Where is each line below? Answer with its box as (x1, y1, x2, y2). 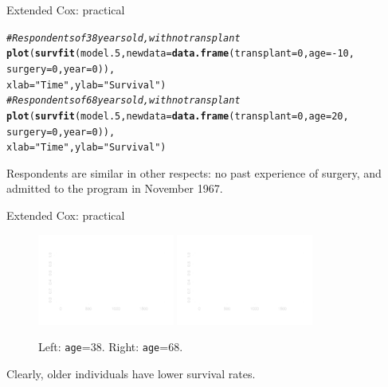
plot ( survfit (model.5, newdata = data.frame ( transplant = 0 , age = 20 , (6, 110, 349, 122)
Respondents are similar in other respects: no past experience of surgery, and (6, 164, 382, 181)
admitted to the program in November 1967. (6, 180, 223, 197)
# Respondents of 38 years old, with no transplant (6, 32, 241, 44)
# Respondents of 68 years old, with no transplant (6, 95, 241, 107)
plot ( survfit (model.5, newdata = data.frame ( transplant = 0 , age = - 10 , (6, 48, 355, 60)
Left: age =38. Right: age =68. (38, 338, 183, 355)
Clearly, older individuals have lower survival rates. (6, 365, 256, 381)
